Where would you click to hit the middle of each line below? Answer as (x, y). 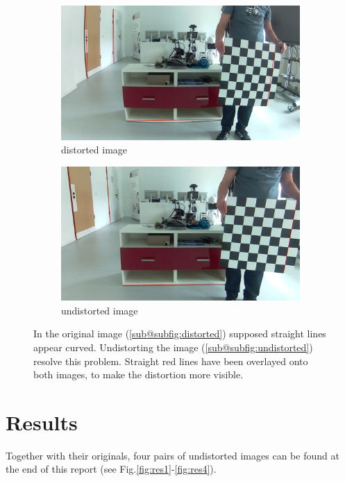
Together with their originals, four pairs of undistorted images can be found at (172, 455)
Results (42, 422)
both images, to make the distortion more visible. (138, 374)
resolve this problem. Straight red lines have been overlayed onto (171, 361)
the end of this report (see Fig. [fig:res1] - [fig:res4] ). (111, 469)
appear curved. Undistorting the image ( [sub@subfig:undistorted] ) (173, 347)
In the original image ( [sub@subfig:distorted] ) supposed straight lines (180, 334)
